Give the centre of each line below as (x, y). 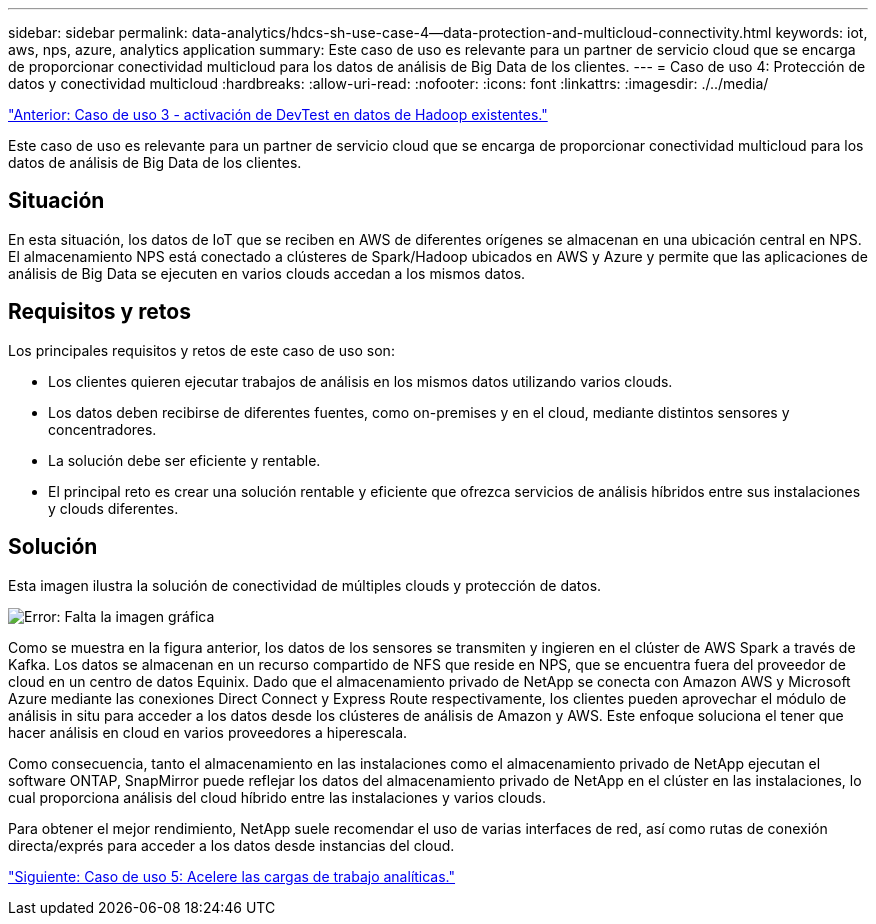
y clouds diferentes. (113, 508)
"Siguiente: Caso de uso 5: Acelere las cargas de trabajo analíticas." (232, 876)
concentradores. (102, 429)
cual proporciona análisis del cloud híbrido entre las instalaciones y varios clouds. (277, 797)
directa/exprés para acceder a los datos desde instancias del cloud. (231, 845)
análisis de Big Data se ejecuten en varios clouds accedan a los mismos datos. (267, 273)
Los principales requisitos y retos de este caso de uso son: (201, 350)
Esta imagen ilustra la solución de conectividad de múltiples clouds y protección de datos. (305, 585)
